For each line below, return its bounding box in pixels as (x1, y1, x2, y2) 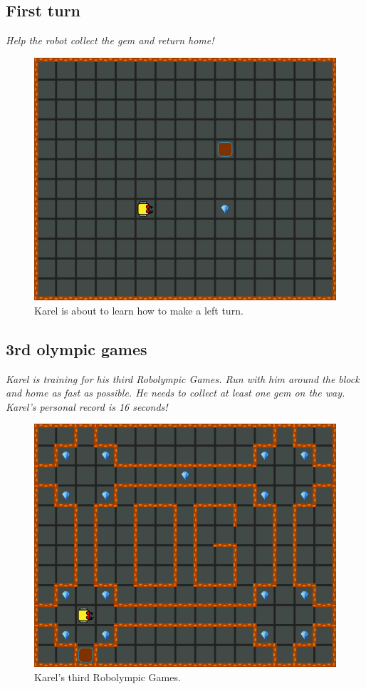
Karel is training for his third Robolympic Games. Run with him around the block (6, 371, 360, 386)
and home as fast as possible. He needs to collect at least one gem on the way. (6, 385, 345, 400)
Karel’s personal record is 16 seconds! (6, 399, 168, 414)
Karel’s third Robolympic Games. (34, 669, 181, 684)
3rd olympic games (6, 337, 147, 359)
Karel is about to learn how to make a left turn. (34, 302, 244, 317)
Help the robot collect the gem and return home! (6, 33, 214, 48)
